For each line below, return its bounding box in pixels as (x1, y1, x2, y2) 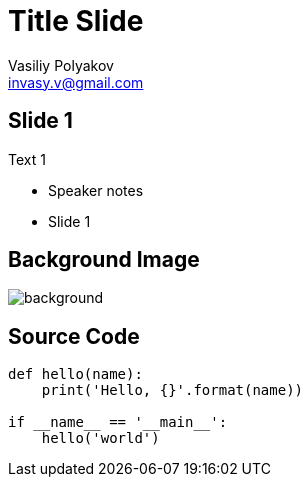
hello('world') (41, 430, 160, 447)
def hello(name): (8, 366, 143, 383)
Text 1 (8, 150, 46, 168)
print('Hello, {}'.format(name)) (41, 382, 304, 399)
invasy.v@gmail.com (8, 73, 144, 91)
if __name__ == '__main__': (8, 414, 228, 431)
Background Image (8, 247, 200, 273)
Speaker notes (48, 181, 144, 199)
